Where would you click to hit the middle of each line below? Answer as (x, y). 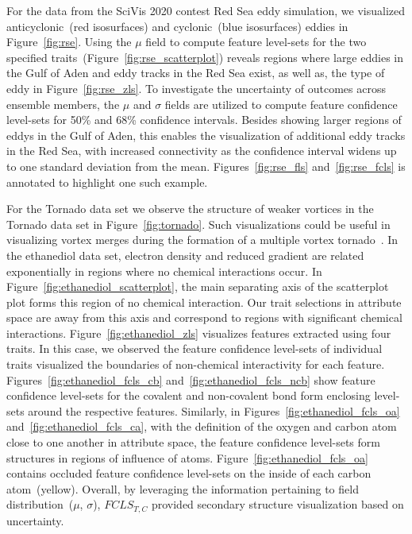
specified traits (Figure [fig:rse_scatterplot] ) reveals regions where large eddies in (205, 57)
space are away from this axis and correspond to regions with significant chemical (204, 317)
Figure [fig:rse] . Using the (69, 42)
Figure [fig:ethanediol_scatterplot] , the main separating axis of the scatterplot (198, 286)
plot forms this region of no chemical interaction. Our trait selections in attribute (204, 302)
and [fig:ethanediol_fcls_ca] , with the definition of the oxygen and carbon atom (202, 426)
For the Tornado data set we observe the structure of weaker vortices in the (190, 209)
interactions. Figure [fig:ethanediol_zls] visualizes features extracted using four (199, 333)
